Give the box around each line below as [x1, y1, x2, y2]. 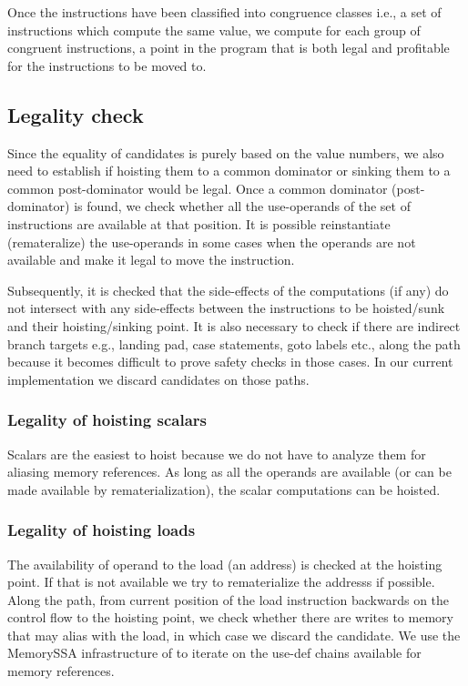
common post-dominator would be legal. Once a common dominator [7, 178, 388, 197]
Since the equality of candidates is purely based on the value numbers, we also [7, 143, 444, 162]
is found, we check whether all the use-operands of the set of [74, 197, 411, 216]
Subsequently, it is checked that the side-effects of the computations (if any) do [7, 280, 449, 299]
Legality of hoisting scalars [7, 409, 207, 431]
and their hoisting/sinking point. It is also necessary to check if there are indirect [7, 316, 461, 335]
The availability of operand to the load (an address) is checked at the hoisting [7, 554, 443, 573]
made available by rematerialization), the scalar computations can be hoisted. [7, 479, 441, 499]
